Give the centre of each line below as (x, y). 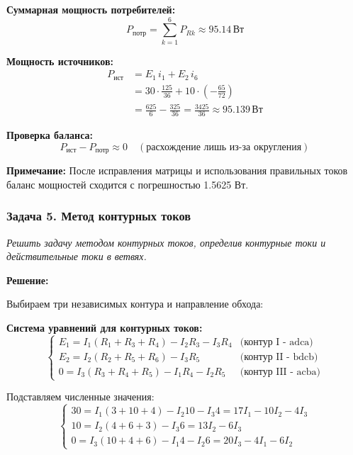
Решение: (28, 280)
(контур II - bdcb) (279, 357)
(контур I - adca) (276, 342)
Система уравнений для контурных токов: (105, 328)
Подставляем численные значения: (80, 397)
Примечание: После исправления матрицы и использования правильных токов (177, 170)
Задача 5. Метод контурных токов (99, 216)
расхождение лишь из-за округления (224, 147)
